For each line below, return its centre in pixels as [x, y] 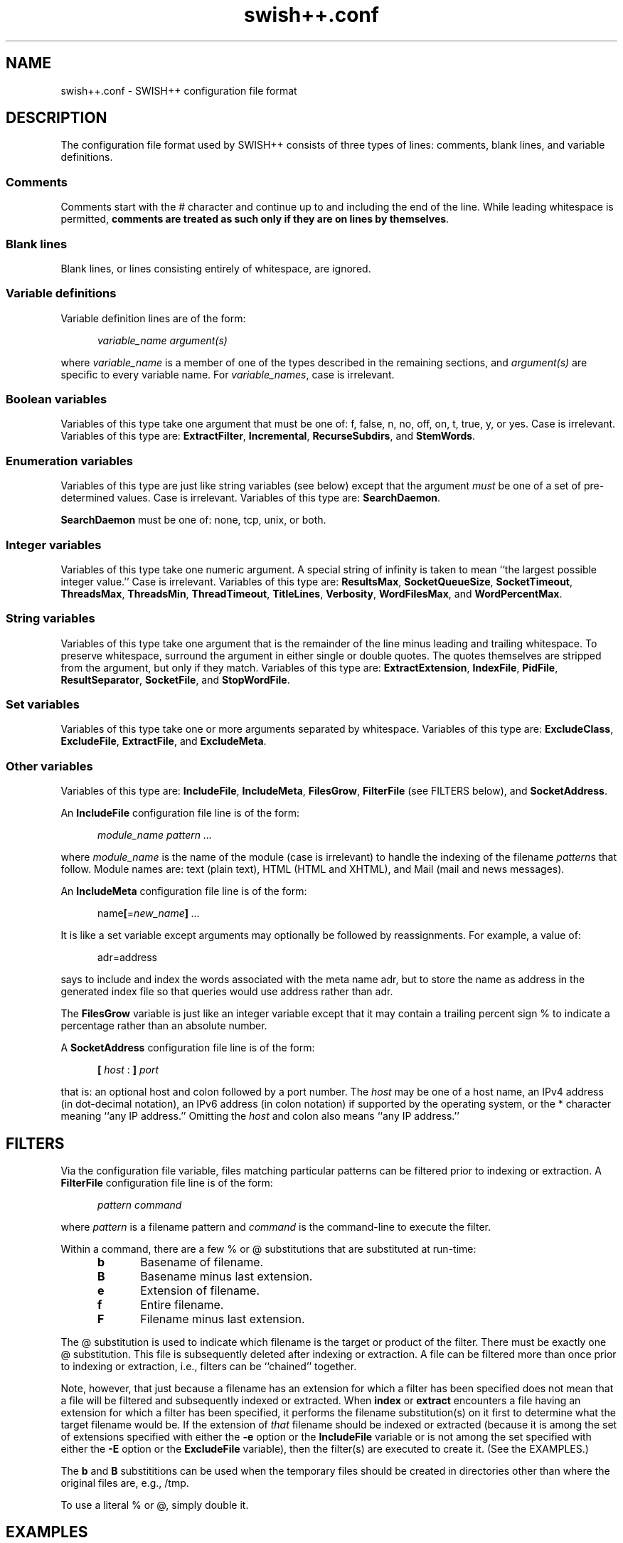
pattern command [140, 1205]
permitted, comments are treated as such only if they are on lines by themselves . [255, 219]
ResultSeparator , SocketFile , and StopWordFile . [175, 679]
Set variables [43, 705]
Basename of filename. [202, 1262]
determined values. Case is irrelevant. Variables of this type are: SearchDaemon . [251, 498]
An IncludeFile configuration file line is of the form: [180, 813]
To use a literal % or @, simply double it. [155, 1505]
